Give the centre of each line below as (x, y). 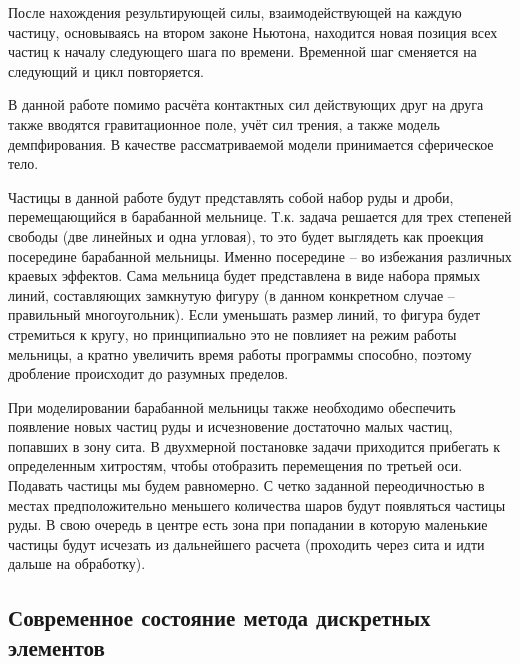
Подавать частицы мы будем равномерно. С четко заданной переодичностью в (246, 485)
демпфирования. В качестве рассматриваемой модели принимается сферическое (251, 143)
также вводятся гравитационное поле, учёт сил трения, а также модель (224, 123)
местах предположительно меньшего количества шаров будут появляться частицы (257, 504)
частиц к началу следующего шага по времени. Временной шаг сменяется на (242, 51)
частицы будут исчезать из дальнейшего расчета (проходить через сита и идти (246, 543)
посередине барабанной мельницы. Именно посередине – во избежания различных (260, 255)
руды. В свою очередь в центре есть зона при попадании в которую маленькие (248, 524)
